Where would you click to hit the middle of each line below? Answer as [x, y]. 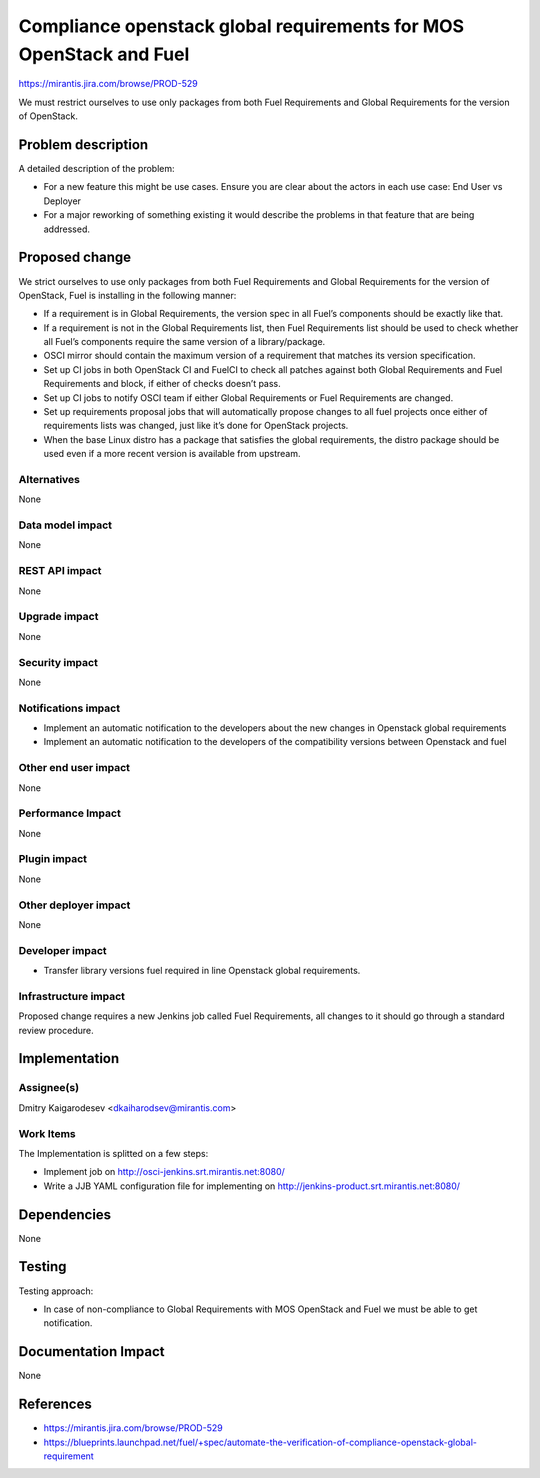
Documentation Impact [91, 1351]
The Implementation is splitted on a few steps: [113, 1153]
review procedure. [56, 1030]
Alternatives [49, 479]
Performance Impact [70, 813]
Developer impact [62, 950]
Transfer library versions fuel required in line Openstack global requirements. [202, 971]
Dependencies [65, 1214]
